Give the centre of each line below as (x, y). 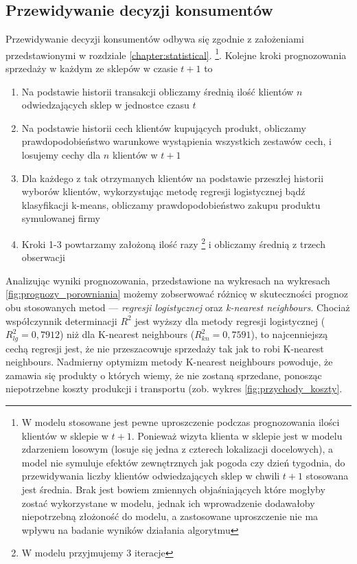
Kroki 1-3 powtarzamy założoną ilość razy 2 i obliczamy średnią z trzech (173, 242)
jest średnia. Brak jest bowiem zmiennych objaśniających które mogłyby (173, 489)
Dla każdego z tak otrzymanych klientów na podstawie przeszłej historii (173, 178)
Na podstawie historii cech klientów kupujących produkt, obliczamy (164, 127)
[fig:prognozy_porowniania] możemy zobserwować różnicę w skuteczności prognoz (177, 294)
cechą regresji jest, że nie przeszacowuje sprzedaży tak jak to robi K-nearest (165, 348)
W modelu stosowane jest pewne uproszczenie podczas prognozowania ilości (181, 422)
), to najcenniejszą (289, 334)
